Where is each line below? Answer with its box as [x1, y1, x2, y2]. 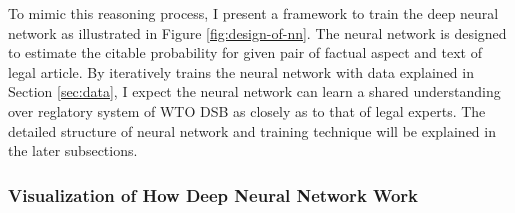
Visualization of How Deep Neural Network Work [8, 182, 419, 207]
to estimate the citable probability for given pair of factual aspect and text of [8, 42, 482, 63]
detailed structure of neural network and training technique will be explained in [8, 120, 496, 141]
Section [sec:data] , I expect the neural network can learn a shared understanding [8, 81, 501, 102]
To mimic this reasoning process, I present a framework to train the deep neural [8, 3, 499, 23]
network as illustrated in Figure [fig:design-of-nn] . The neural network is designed [8, 22, 507, 43]
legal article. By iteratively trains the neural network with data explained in [8, 61, 474, 82]
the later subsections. [8, 140, 138, 161]
